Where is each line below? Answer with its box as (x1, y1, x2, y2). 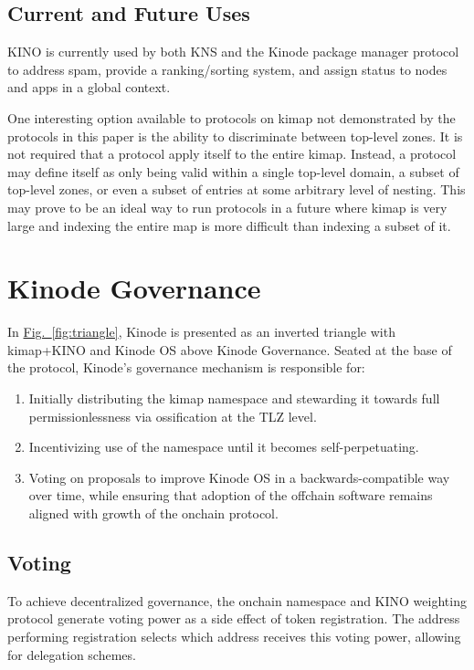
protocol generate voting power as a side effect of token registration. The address (7, 609, 460, 628)
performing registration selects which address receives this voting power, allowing (7, 627, 461, 645)
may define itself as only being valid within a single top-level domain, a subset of (7, 162, 459, 181)
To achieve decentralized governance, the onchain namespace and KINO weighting (7, 591, 467, 610)
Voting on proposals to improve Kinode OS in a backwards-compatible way (28, 467, 450, 487)
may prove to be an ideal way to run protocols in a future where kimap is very (7, 197, 448, 216)
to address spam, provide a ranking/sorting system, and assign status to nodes (7, 59, 448, 79)
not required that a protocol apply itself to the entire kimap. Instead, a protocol (7, 144, 457, 163)
